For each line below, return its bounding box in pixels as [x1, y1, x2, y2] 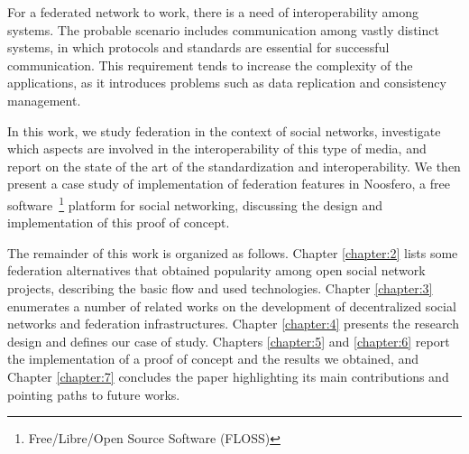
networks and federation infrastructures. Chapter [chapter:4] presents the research [7, 314, 459, 333]
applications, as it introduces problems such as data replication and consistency [7, 73, 446, 92]
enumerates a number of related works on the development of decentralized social [7, 296, 456, 315]
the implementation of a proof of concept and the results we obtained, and [7, 349, 419, 368]
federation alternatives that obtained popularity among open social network [7, 261, 426, 280]
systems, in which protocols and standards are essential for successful [7, 38, 390, 57]
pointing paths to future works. [7, 385, 180, 403]
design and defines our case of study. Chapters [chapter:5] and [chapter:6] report [7, 331, 450, 350]
